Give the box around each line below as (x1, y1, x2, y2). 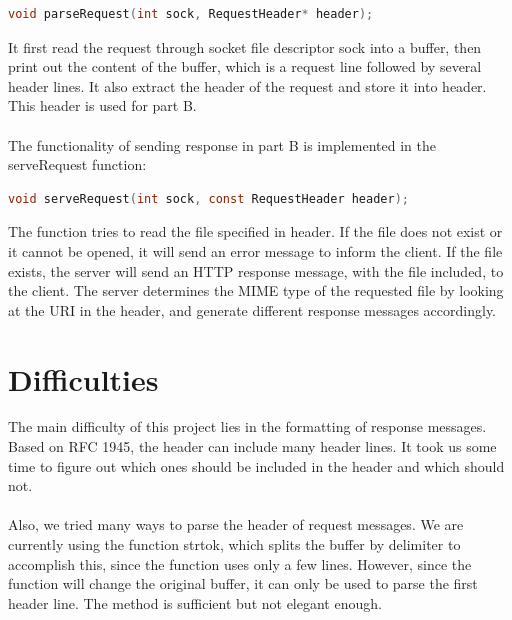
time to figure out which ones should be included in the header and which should (8, 455, 505, 476)
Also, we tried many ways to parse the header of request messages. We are (8, 514, 464, 535)
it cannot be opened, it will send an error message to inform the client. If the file (8, 240, 503, 261)
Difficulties (8, 358, 159, 399)
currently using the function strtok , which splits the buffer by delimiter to (8, 534, 461, 554)
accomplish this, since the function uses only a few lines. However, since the (8, 553, 472, 574)
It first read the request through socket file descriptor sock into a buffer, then (8, 36, 482, 57)
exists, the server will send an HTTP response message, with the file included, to (8, 260, 504, 281)
